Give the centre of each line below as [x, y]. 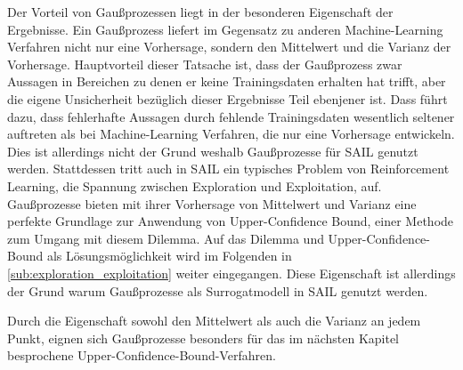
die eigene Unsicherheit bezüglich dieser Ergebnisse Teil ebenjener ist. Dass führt [227, 98]
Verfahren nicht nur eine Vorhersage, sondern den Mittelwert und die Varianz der [229, 47]
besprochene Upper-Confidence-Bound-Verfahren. [142, 355]
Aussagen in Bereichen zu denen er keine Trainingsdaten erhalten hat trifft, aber [227, 81]
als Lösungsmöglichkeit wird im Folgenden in [169, 256]
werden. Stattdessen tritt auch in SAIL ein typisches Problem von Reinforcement [228, 169]
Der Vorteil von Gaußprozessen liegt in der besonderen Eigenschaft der [200, 12]
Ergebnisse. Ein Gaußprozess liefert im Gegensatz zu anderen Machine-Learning [225, 29]
